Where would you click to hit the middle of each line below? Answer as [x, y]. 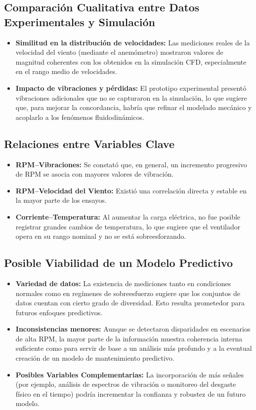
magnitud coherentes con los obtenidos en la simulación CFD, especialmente [131, 61]
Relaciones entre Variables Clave [89, 143]
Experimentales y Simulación [80, 21]
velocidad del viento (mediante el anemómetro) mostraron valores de [119, 52]
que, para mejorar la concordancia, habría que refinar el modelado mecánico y [134, 107]
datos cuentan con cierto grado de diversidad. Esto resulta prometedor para [130, 303]
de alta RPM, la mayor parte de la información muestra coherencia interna [129, 338]
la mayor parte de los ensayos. [61, 200]
